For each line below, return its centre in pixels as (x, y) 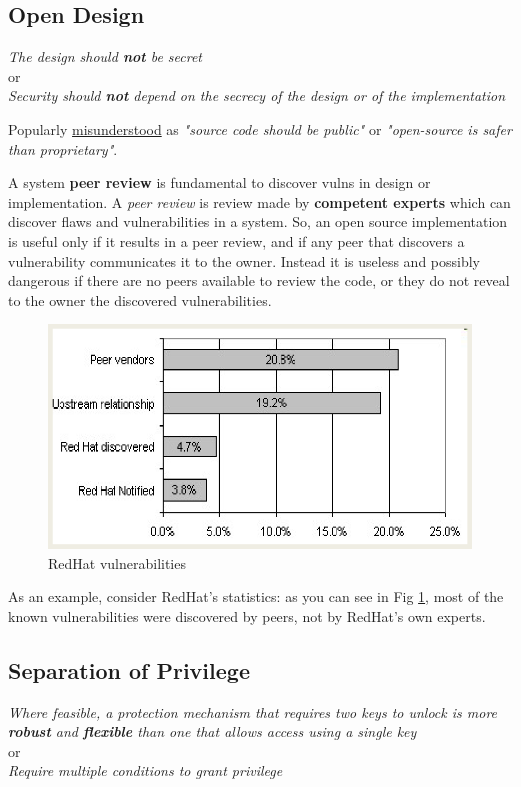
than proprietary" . (63, 148)
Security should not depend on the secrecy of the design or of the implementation (257, 95)
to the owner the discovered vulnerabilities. (140, 299)
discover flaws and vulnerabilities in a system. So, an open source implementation (258, 221)
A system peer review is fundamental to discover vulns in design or (219, 182)
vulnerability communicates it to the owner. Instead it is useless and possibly (244, 260)
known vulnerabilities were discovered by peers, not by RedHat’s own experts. (247, 615)
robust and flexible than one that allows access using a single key (212, 731)
